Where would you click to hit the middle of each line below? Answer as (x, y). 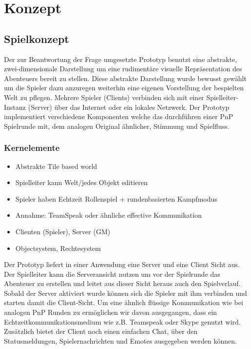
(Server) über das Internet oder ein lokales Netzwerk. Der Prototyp (129, 107)
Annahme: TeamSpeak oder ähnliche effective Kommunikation (108, 215)
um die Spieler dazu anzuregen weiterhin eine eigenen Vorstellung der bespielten (124, 88)
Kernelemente (32, 148)
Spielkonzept (37, 38)
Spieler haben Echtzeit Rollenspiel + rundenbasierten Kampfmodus (116, 198)
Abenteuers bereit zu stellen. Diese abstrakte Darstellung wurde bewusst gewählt (125, 78)
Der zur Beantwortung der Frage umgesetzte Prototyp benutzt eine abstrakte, (121, 59)
